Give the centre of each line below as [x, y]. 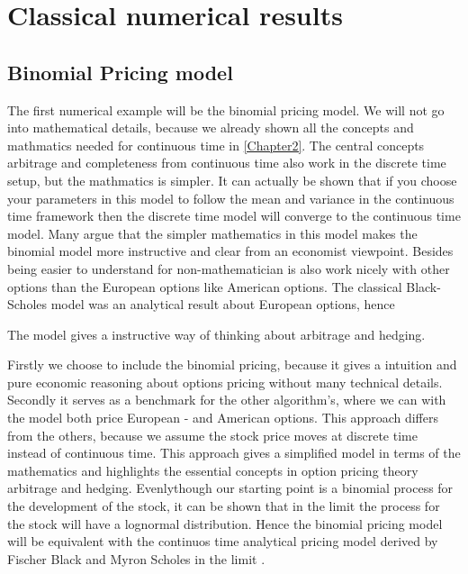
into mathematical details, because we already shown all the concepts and [211, 128]
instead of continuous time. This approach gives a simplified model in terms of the [234, 453]
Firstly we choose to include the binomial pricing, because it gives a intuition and [232, 364]
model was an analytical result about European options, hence [223, 304]
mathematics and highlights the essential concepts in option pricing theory [213, 470]
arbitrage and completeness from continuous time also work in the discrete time [227, 163]
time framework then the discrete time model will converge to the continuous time [234, 216]
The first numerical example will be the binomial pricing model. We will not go [226, 109]
